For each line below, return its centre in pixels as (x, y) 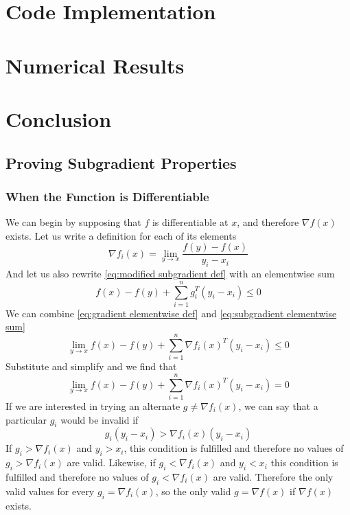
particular (26, 419)
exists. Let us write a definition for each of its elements (121, 235)
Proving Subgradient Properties (121, 162)
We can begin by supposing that (73, 222)
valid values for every (50, 491)
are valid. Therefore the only (273, 476)
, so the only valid (193, 491)
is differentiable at (190, 222)
